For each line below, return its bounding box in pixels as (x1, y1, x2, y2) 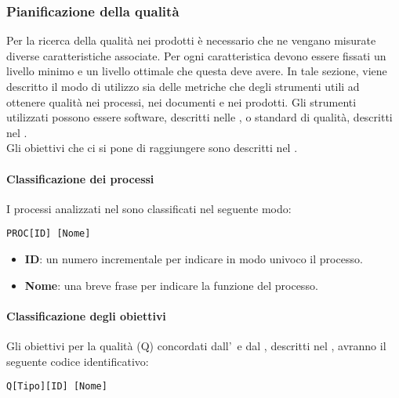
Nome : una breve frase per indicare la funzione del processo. (24, 277, 318, 293)
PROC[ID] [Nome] (6, 228, 91, 240)
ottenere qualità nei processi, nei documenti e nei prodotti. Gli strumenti (6, 93, 357, 110)
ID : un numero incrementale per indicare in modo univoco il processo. (24, 251, 363, 267)
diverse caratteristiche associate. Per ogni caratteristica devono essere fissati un (6, 47, 386, 63)
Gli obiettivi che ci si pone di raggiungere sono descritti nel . (6, 139, 298, 156)
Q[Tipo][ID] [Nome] (6, 381, 107, 393)
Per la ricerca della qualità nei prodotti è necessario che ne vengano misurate (6, 32, 376, 49)
